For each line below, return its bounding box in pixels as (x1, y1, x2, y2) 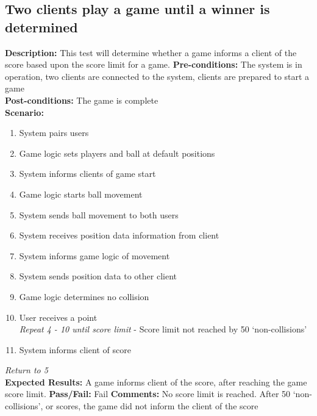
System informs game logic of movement (19, 249, 170, 262)
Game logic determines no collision (19, 290, 149, 303)
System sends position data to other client (19, 270, 177, 282)
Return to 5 (5, 364, 48, 376)
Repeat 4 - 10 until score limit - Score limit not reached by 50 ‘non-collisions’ (19, 323, 307, 335)
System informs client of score (19, 343, 131, 356)
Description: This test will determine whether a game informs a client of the (5, 46, 297, 59)
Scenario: (5, 106, 44, 118)
